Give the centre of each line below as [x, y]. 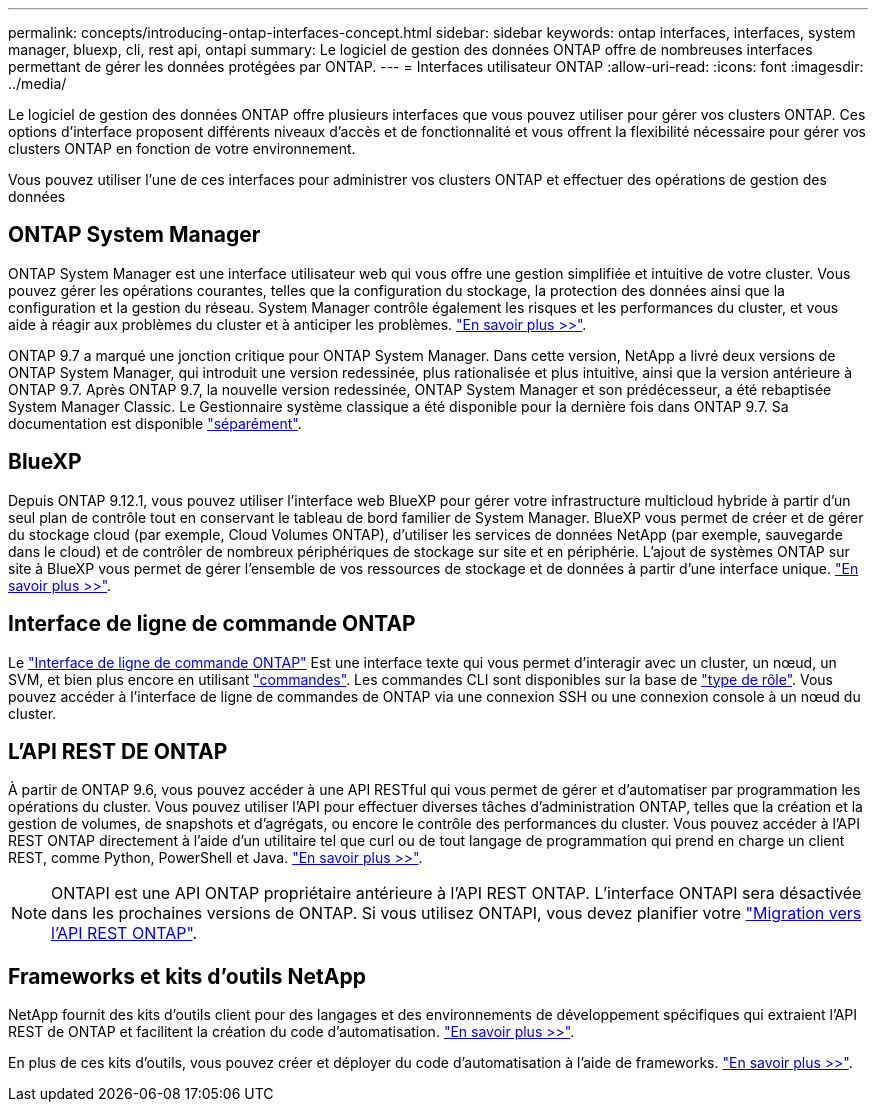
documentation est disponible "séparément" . [155, 423]
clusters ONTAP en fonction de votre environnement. [182, 148]
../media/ [37, 83]
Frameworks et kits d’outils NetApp [187, 976]
